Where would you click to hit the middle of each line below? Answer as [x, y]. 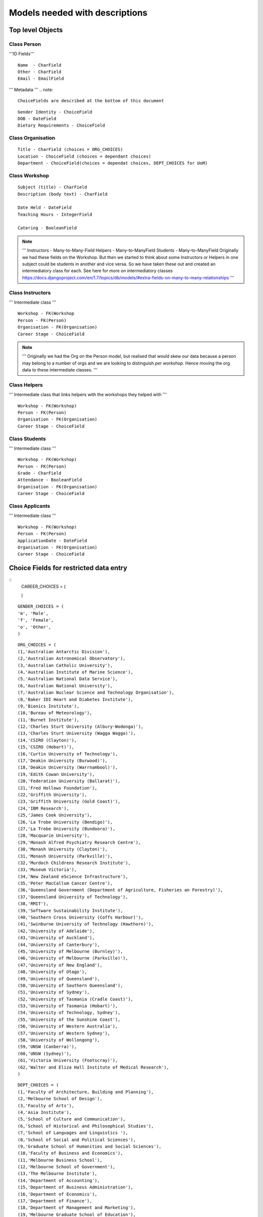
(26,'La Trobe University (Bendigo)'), [65, 822]
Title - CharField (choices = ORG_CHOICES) [70, 149]
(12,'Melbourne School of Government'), [66, 1167]
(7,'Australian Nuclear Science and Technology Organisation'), [96, 693]
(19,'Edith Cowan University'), [56, 774]
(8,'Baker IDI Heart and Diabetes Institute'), [75, 699]
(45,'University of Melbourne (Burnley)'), [70, 951]
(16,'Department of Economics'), [57, 1194]
